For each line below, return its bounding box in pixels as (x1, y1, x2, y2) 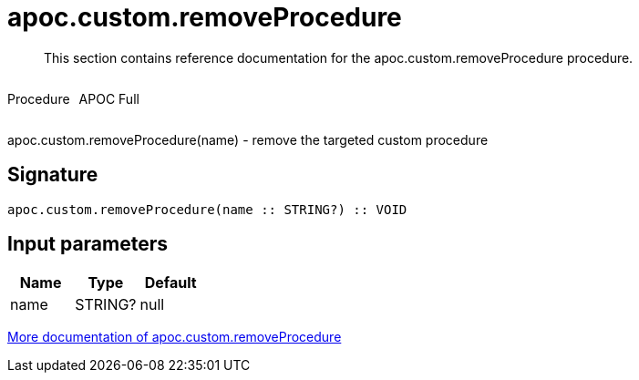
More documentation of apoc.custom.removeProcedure (7, 329, 342, 345)
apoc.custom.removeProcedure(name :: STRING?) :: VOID (7, 201, 407, 217)
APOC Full (78, 90, 139, 107)
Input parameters (7, 232, 169, 256)
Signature (7, 163, 98, 187)
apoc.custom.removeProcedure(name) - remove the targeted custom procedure (7, 131, 489, 148)
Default (144, 273, 197, 293)
